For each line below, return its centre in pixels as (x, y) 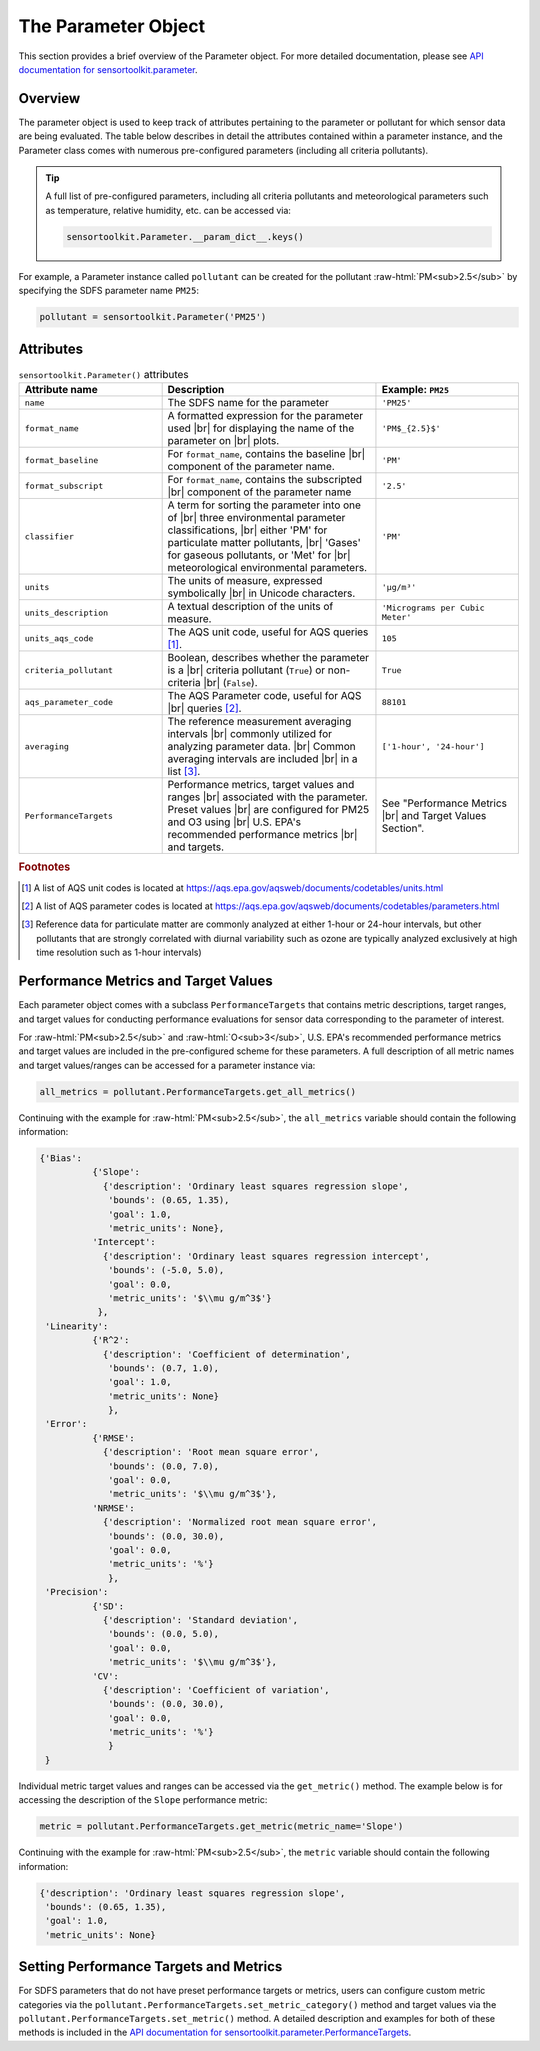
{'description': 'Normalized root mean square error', (240, 1522)
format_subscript (64, 485)
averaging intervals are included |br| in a (262, 759)
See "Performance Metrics (444, 803)
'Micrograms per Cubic (433, 608)
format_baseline (61, 460)
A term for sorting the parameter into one (264, 505)
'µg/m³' (399, 586)
